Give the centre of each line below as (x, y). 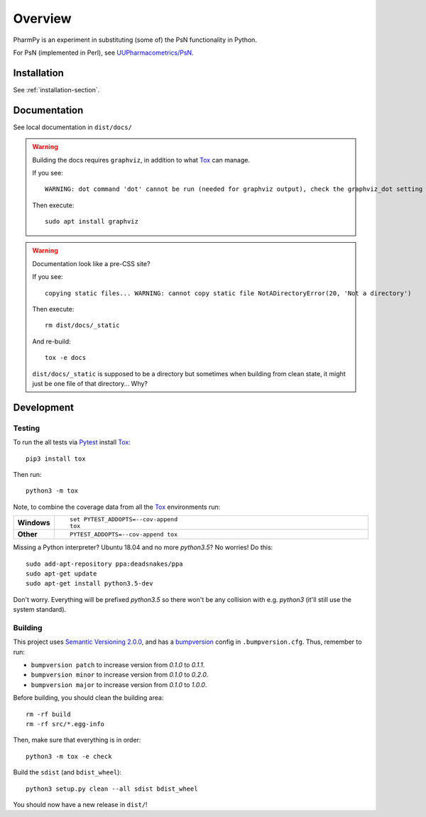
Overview (42, 18)
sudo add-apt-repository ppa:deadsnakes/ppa (105, 564)
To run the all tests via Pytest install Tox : (72, 442)
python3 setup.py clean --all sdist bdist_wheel (112, 789)
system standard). (40, 610)
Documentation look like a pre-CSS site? (91, 263)
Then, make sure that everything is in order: (77, 740)
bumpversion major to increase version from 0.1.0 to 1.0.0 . (119, 684)
